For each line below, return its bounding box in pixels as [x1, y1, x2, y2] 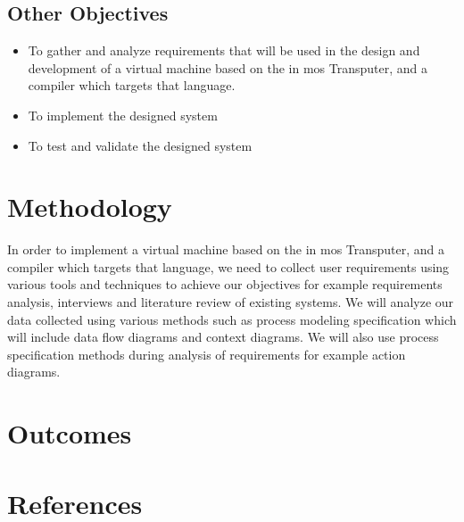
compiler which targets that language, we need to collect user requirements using [7, 257, 450, 276]
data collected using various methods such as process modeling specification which [7, 310, 457, 328]
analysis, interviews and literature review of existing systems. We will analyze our [7, 293, 454, 311]
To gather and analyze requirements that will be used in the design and [28, 41, 420, 60]
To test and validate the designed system [28, 136, 253, 154]
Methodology [7, 188, 172, 225]
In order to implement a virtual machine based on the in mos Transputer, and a [7, 240, 445, 259]
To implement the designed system [28, 105, 218, 124]
